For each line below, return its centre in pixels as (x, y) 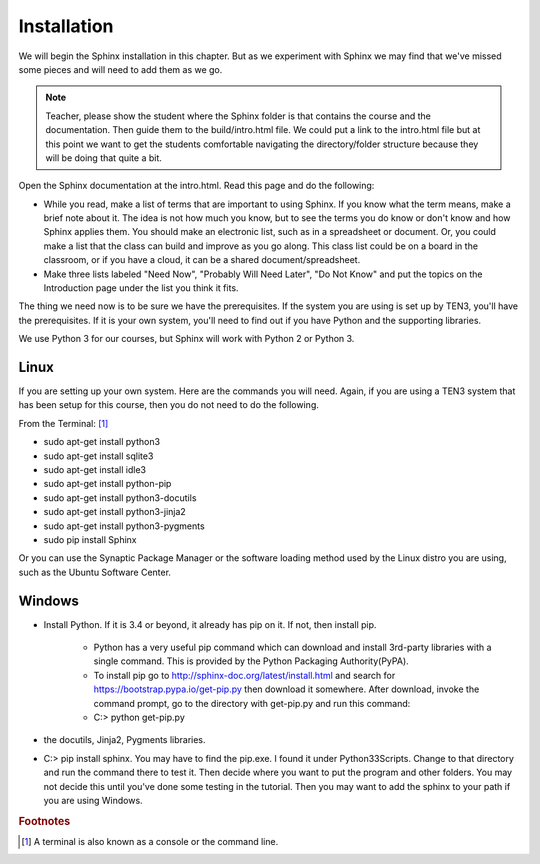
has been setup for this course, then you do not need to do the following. (168, 405)
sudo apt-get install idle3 (95, 470)
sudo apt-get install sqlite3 (98, 456)
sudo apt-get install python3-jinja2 (115, 512)
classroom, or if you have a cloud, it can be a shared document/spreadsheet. (202, 260)
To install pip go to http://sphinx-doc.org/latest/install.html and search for (244, 675)
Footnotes (44, 821)
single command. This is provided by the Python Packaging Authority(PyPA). (251, 661)
